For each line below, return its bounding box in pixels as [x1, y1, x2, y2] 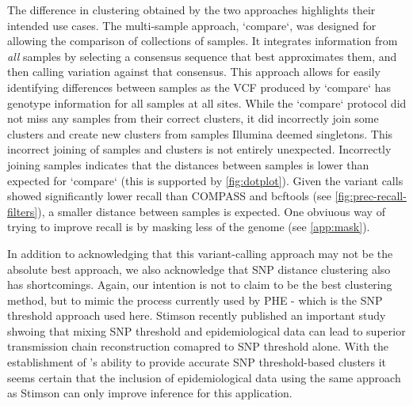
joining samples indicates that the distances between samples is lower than [7, 156, 369, 173]
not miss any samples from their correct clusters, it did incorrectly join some [7, 110, 379, 127]
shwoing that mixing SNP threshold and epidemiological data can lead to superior [7, 322, 406, 339]
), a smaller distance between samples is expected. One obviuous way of [37, 203, 385, 219]
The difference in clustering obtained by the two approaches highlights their [7, 2, 376, 17]
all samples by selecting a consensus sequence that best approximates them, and [7, 47, 397, 64]
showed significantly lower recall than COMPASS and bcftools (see [7, 188, 331, 204]
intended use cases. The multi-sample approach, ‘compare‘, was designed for [7, 17, 377, 33]
